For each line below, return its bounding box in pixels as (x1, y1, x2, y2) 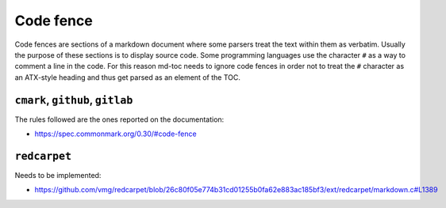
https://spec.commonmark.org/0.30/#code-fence (34, 129, 198, 138)
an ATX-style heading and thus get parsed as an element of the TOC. (14, 72, 241, 82)
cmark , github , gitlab (14, 93, 133, 107)
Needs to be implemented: (14, 170, 102, 180)
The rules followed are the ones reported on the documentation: (14, 115, 225, 124)
